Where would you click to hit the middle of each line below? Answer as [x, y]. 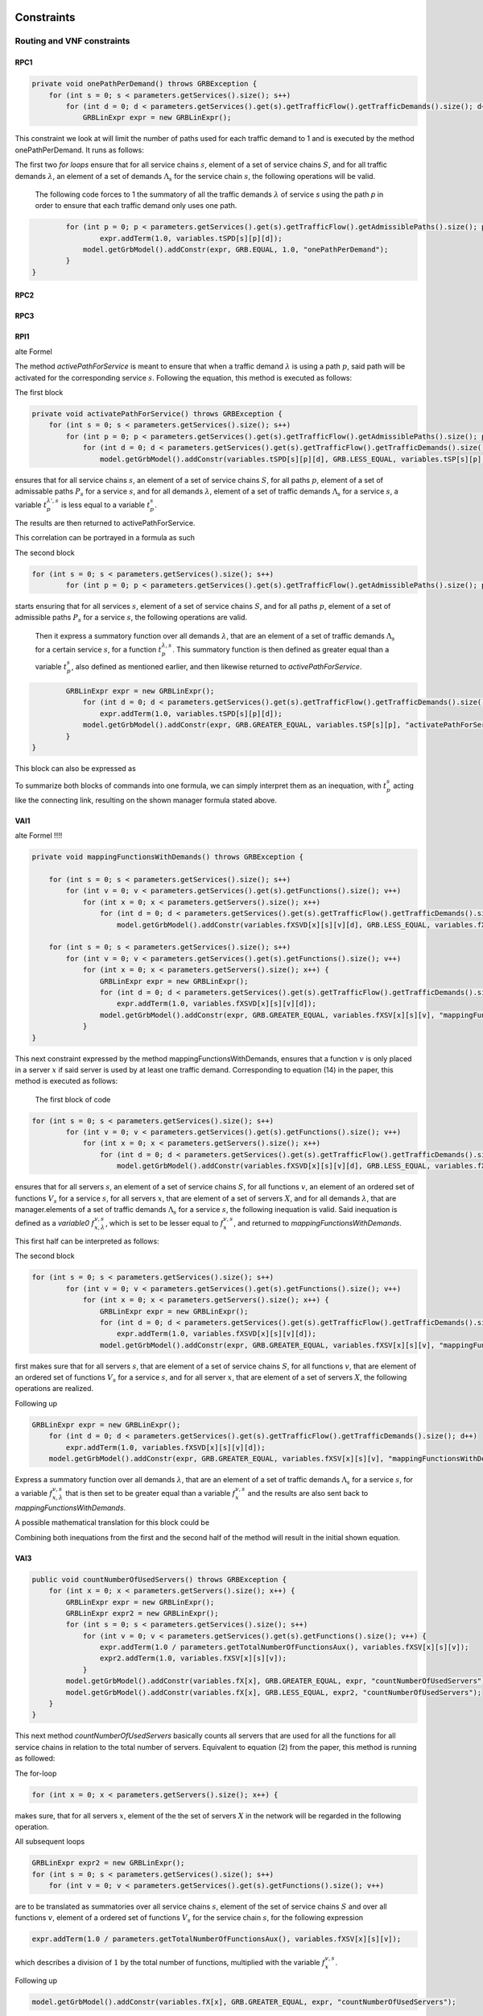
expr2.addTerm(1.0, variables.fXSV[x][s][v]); [193, 1658]
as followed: [35, 1759]
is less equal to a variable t [105, 505]
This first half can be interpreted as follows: [87, 1241]
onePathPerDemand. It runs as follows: [79, 150]
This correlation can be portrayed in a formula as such [105, 538]
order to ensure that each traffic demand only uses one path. [136, 206]
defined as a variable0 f [55, 1223]
